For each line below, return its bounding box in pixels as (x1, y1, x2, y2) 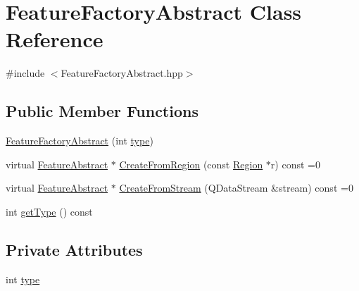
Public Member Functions (6, 100, 199, 122)
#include (6, 66, 45, 80)
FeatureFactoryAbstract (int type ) (6, 133, 153, 148)
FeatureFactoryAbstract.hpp (61, 66, 183, 80)
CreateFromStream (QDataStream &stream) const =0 (119, 180, 353, 195)
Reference (6, 25, 103, 54)
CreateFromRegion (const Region (119, 156, 263, 171)
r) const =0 (270, 156, 320, 171)
